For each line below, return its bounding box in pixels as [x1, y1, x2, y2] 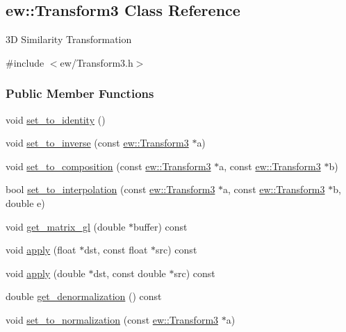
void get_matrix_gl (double [6, 219, 126, 233]
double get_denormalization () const [6, 289, 162, 304]
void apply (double [6, 265, 85, 280]
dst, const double [93, 265, 166, 280]
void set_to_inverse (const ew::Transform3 [6, 135, 189, 150]
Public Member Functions [6, 85, 154, 102]
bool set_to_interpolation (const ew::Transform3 [6, 182, 215, 197]
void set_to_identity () [6, 112, 106, 126]
